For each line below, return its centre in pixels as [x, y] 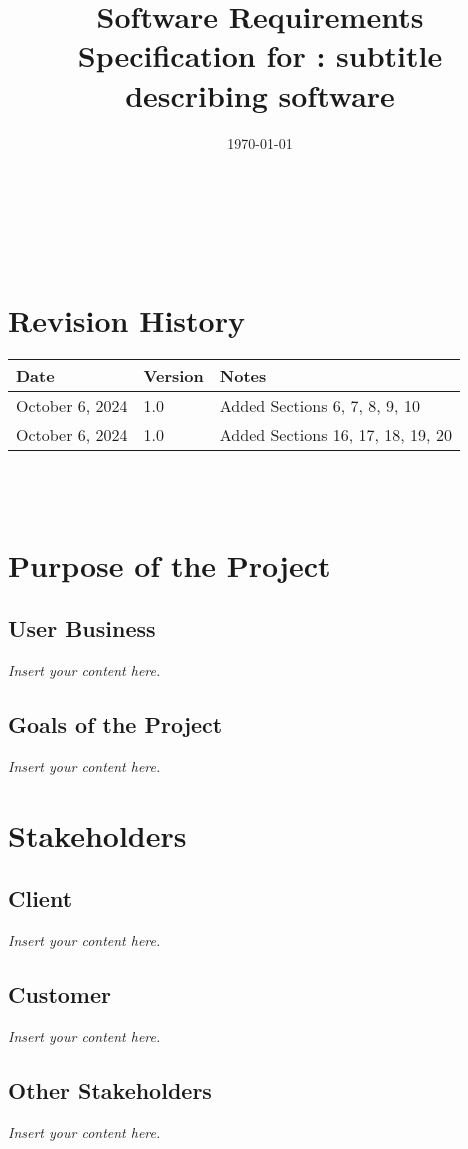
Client [40, 898]
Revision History [126, 320]
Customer [60, 994]
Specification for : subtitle [260, 55]
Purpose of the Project [169, 564]
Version [173, 376]
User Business [82, 628]
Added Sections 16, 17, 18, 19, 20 [335, 435]
